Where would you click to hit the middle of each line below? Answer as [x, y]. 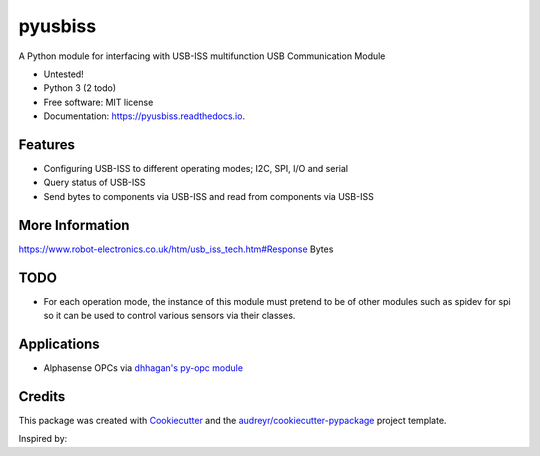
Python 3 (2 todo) [80, 88]
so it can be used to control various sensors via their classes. [169, 315]
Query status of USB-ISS [94, 182]
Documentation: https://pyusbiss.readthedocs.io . [144, 116]
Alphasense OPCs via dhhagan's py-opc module [143, 367]
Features [46, 144]
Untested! [63, 74]
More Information [74, 225]
